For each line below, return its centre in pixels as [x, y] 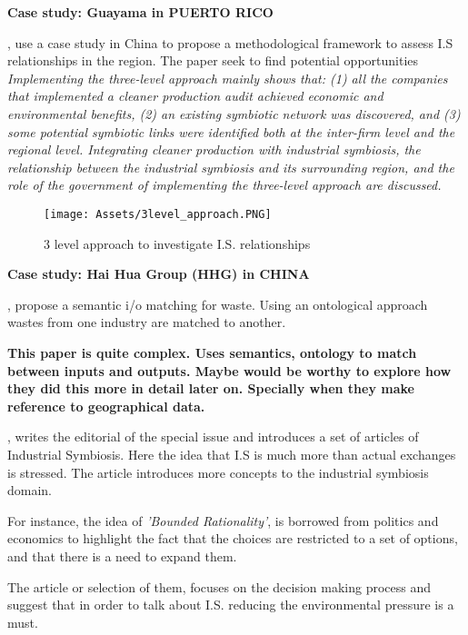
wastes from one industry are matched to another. [147, 322]
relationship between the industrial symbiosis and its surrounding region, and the [231, 167]
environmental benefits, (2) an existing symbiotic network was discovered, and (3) [234, 113]
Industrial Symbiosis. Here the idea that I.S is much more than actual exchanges [232, 454]
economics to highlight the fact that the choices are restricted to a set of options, [233, 538]
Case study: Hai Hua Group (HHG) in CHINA [159, 274]
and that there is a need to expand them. [122, 556]
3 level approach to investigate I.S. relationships [177, 243]
